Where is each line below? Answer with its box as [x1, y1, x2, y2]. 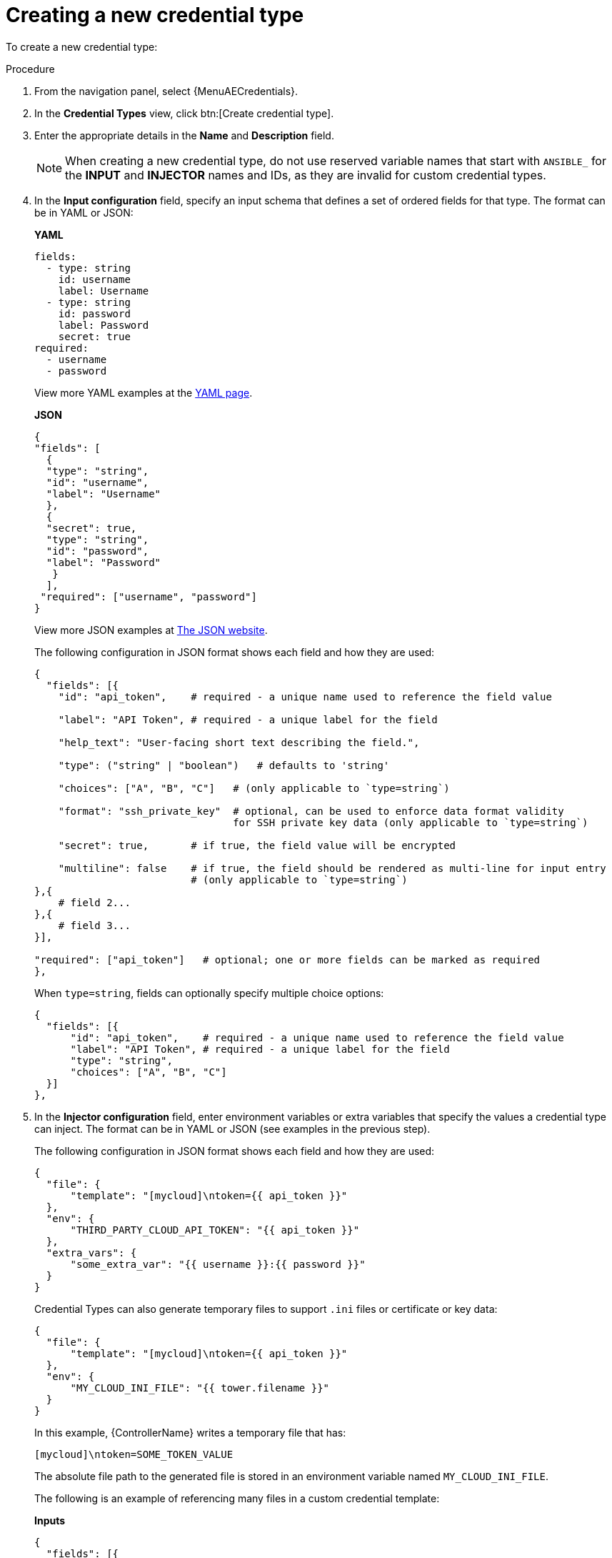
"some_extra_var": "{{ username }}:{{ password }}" [70, 1258, 366, 1270]
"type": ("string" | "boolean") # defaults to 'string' [58, 759, 390, 771]
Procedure [6, 62, 55, 75]
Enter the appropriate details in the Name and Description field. [34, 129, 334, 142]
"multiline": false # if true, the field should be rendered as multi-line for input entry [58, 862, 606, 874]
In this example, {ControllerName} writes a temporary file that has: [34, 1426, 346, 1439]
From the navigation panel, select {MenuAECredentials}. [34, 84, 299, 97]
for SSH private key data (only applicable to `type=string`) [233, 816, 588, 828]
